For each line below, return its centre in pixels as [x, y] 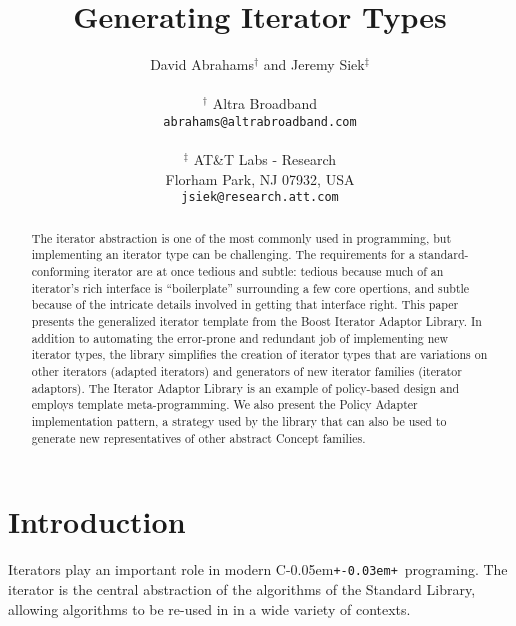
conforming [60, 271]
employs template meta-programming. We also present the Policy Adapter [224, 404]
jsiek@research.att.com [260, 197]
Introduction [97, 521]
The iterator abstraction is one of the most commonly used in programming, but [241, 237]
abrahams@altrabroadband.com [260, 121]
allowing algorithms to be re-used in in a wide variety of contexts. [209, 608]
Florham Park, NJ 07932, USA [260, 178]
